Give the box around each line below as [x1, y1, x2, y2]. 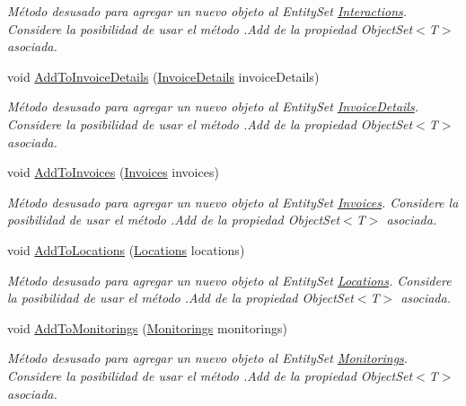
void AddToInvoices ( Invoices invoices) [7, 163, 219, 181]
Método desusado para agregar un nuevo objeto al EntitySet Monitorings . [7, 349, 409, 367]
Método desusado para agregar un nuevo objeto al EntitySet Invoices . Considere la [7, 192, 459, 211]
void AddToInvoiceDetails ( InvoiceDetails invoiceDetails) [7, 66, 320, 85]
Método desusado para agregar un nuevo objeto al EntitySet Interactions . [7, 2, 408, 20]
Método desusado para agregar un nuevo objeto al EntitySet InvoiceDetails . [7, 97, 418, 116]
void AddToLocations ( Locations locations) [7, 240, 245, 259]
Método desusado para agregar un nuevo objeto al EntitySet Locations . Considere [7, 270, 452, 289]
